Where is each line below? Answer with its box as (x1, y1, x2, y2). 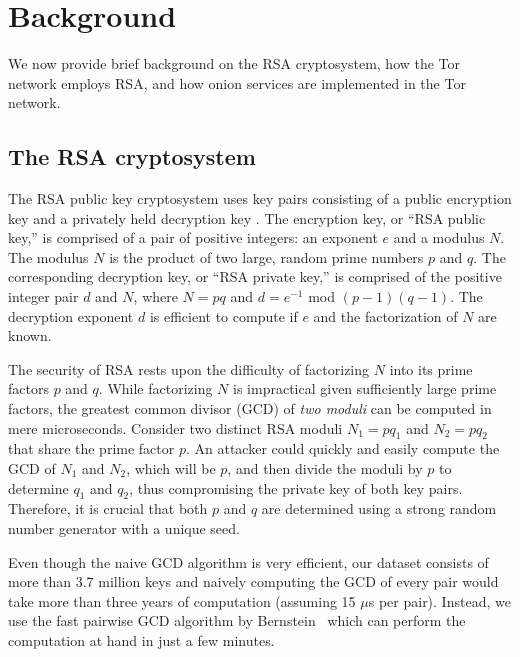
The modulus (8, 246, 89, 267)
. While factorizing (98, 378, 213, 399)
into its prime (389, 358, 473, 379)
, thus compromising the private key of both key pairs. (129, 477, 463, 498)
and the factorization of (313, 305, 458, 326)
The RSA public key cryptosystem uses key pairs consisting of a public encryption (8, 188, 512, 209)
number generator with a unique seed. (8, 518, 240, 539)
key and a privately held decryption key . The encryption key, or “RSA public (8, 207, 486, 228)
